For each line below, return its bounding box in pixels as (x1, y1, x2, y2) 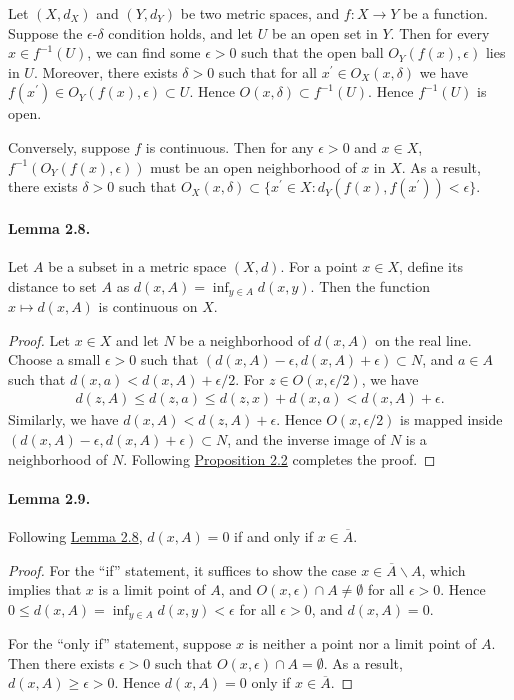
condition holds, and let (108, 22, 254, 43)
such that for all (218, 61, 317, 82)
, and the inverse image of (227, 429, 386, 449)
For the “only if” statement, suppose (8, 633, 232, 654)
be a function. (403, 3, 488, 23)
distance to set (8, 275, 97, 296)
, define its (399, 255, 463, 276)
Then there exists (8, 652, 115, 673)
